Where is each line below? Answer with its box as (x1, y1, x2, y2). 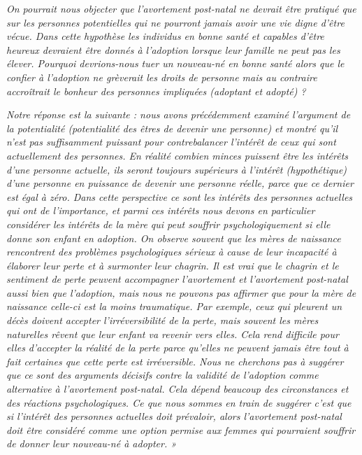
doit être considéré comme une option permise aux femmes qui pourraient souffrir (6, 422, 356, 437)
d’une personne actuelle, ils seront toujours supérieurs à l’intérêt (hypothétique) (6, 162, 347, 176)
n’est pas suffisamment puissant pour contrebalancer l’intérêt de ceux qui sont (6, 134, 336, 149)
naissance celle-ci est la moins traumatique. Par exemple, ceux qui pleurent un (6, 299, 342, 314)
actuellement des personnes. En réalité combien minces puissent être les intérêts (6, 148, 349, 162)
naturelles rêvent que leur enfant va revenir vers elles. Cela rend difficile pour (6, 326, 339, 341)
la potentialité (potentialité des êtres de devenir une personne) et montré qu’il (6, 120, 338, 135)
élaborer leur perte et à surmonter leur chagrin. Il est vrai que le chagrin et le (6, 258, 339, 272)
